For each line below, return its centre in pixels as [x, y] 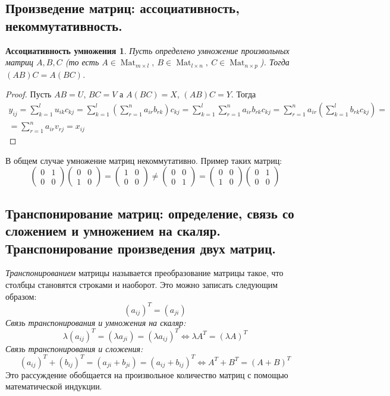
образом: [21, 296]
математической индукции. [54, 386]
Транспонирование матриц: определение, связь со [150, 213]
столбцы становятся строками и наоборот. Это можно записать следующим [142, 284]
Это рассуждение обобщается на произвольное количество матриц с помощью [147, 374]
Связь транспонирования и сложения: [74, 348]
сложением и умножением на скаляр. [113, 231]
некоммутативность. [64, 25]
